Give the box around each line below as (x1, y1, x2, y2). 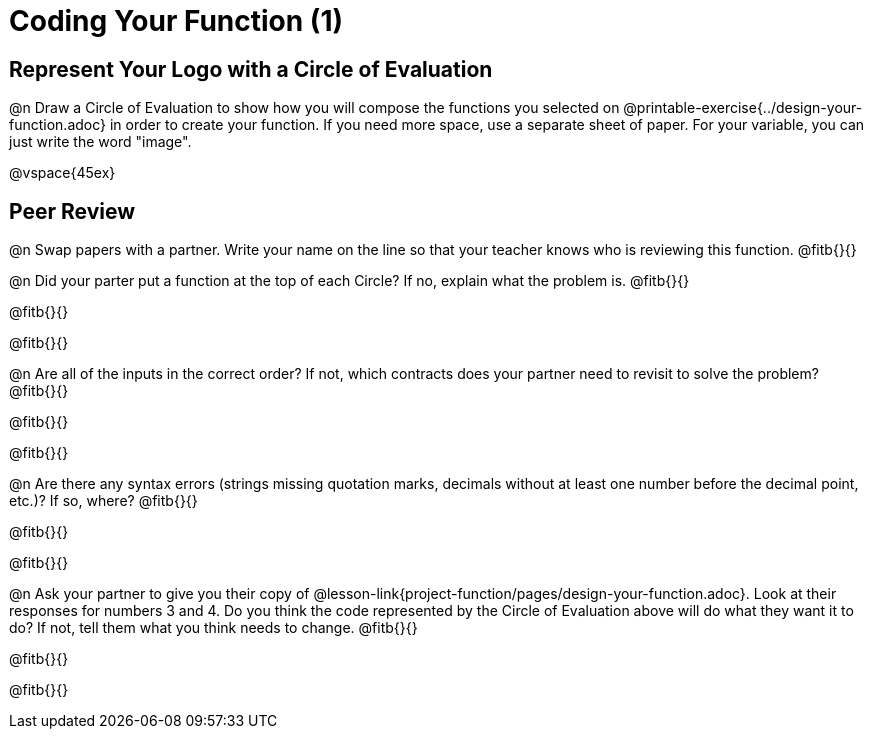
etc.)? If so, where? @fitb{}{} (9, 492, 198, 510)
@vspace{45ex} (9, 164, 116, 182)
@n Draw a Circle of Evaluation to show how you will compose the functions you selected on (9, 99, 620, 117)
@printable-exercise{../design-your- (623, 99, 863, 117)
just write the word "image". (9, 133, 192, 151)
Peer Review (9, 198, 135, 224)
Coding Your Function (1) (9, 4, 344, 38)
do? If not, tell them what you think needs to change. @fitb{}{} (9, 619, 418, 637)
